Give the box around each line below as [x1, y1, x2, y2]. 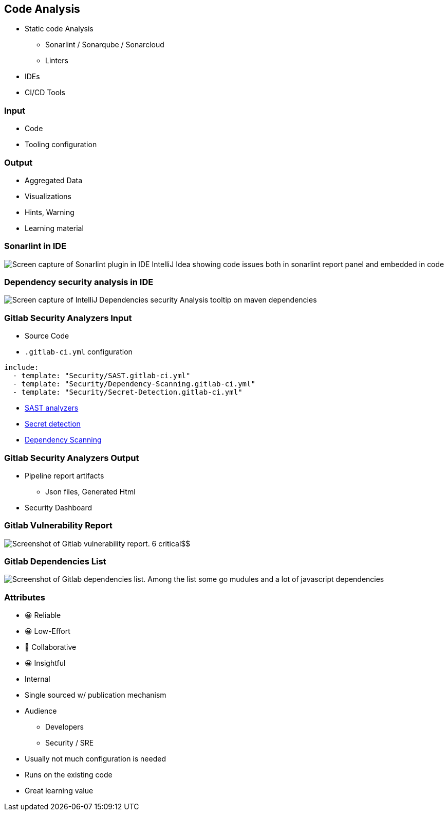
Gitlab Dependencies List [4, 556, 106, 567]
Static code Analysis [25, 24, 94, 33]
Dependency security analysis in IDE [4, 277, 154, 288]
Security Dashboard [25, 503, 92, 512]
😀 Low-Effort [25, 627, 70, 636]
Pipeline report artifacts [25, 471, 104, 480]
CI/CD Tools [25, 88, 65, 97]
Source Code [25, 331, 69, 341]
